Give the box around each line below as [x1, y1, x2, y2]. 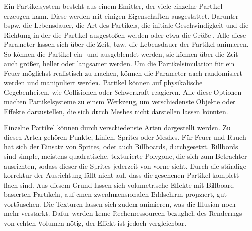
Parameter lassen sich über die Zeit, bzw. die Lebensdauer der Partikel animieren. [4, 39, 249, 49]
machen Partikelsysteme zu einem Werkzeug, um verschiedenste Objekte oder [4, 96, 235, 106]
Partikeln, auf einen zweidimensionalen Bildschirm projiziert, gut [33, 189, 227, 199]
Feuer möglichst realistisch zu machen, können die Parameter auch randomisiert [4, 68, 242, 78]
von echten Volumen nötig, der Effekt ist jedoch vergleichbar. [4, 218, 187, 228]
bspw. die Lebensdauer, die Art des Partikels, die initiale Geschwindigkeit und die [4, 20, 249, 30]
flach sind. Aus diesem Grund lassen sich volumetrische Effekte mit [4, 179, 204, 190]
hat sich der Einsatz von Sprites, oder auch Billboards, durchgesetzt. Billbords [4, 141, 238, 152]
